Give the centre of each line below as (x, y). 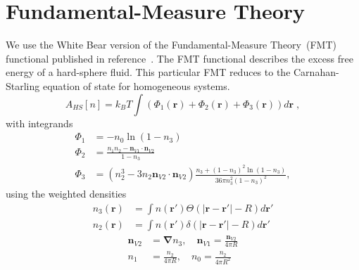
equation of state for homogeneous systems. (136, 85)
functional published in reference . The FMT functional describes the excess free (179, 58)
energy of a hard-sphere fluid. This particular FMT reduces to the (148, 72)
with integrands (39, 123)
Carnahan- (316, 72)
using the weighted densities (66, 194)
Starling (23, 85)
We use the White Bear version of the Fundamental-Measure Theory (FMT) (171, 45)
